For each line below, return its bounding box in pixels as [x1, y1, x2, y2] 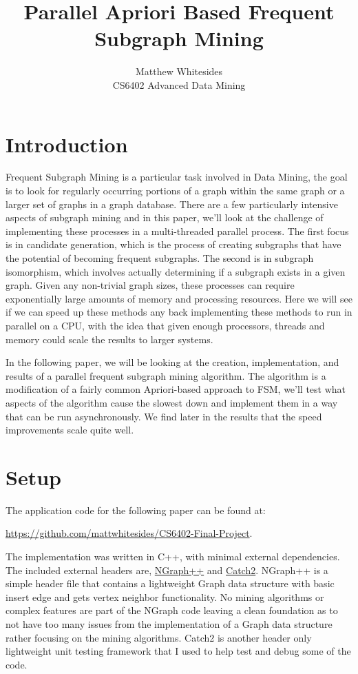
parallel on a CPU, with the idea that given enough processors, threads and [6, 318, 325, 332]
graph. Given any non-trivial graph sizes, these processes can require [6, 278, 295, 292]
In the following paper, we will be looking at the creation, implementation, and [6, 355, 339, 369]
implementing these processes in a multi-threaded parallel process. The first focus [6, 223, 349, 238]
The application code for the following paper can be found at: [6, 502, 266, 517]
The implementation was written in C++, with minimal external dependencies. [6, 549, 340, 564]
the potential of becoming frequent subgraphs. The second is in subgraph [6, 251, 314, 265]
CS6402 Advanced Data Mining [112, 77, 246, 92]
